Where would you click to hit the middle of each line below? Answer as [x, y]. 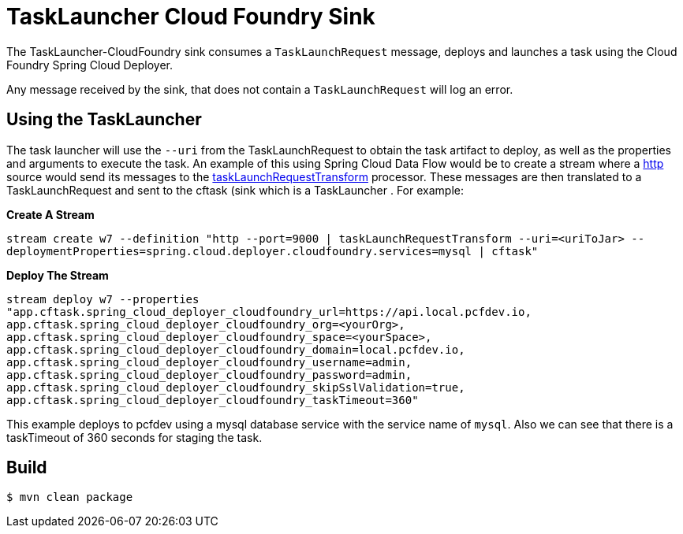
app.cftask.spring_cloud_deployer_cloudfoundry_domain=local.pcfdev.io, [236, 349]
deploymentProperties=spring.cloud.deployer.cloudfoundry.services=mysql [239, 251]
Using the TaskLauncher [104, 120]
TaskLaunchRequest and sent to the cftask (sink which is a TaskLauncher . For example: [235, 190]
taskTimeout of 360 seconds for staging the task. [134, 437]
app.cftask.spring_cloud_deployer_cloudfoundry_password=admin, [209, 375]
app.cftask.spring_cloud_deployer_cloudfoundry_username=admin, [209, 362]
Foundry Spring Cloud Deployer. [90, 65]
